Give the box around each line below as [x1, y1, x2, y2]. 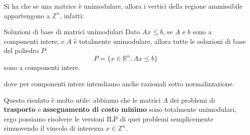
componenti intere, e [4, 36, 64, 46]
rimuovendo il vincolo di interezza [4, 123, 104, 133]
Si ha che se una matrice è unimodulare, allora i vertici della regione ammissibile [4, 1, 243, 11]
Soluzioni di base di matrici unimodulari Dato [4, 27, 140, 37]
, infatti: [59, 10, 84, 20]
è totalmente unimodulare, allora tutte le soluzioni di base [74, 36, 246, 46]
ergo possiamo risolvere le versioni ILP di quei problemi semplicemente [4, 113, 214, 123]
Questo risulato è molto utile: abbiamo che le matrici [4, 94, 161, 105]
